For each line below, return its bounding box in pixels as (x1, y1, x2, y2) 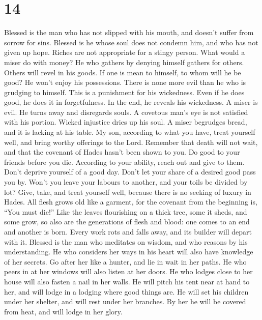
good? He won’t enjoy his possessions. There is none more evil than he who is (4, 77, 246, 88)
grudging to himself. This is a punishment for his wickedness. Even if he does (4, 86, 245, 97)
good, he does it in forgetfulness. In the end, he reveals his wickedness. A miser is (4, 97, 258, 107)
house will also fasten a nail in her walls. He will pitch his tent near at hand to (4, 276, 250, 286)
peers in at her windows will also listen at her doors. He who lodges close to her (4, 266, 253, 277)
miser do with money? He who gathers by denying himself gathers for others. (4, 56, 244, 67)
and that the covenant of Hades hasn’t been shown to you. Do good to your (4, 147, 240, 157)
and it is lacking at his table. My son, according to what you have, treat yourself (4, 127, 255, 137)
